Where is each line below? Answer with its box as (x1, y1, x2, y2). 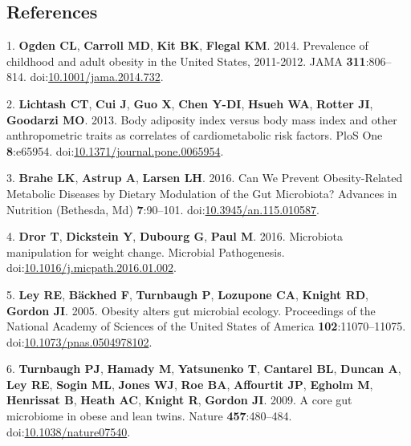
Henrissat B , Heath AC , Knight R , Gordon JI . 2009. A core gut (6, 391, 352, 408)
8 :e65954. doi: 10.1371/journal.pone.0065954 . (6, 142, 224, 159)
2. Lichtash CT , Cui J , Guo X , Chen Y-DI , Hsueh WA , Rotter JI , (6, 95, 373, 111)
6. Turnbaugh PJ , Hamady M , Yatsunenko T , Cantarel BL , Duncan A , (6, 360, 401, 377)
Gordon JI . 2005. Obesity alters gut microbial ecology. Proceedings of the (6, 302, 376, 318)
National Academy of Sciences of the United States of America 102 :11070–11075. (6, 318, 406, 334)
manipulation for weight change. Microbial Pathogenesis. (6, 243, 285, 260)
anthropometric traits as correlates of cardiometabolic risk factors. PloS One (6, 127, 383, 144)
